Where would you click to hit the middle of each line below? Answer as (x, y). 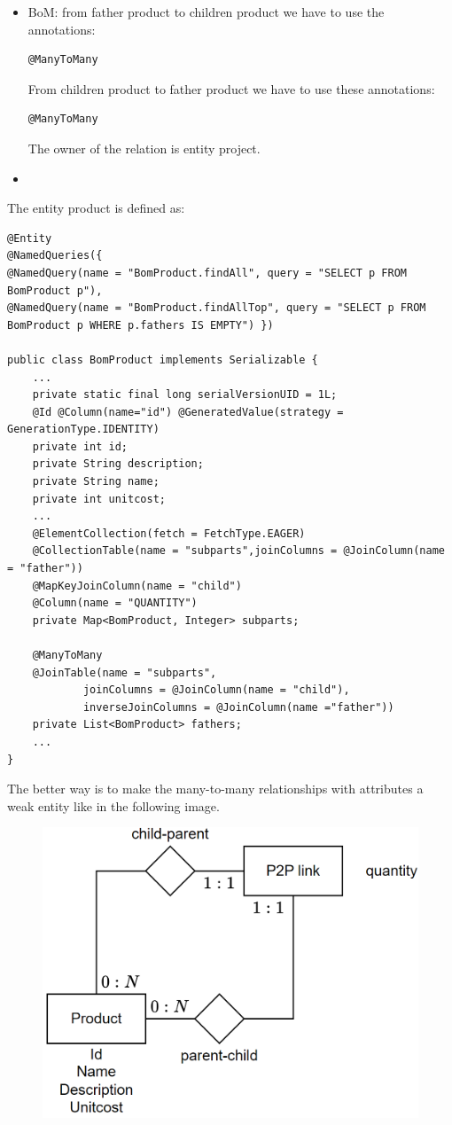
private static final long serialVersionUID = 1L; (185, 395)
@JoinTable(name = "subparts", (125, 672)
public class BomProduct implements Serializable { (163, 359)
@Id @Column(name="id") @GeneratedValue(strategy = (188, 412)
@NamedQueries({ (55, 256)
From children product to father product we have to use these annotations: (231, 88)
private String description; (118, 464)
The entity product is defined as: (96, 208)
